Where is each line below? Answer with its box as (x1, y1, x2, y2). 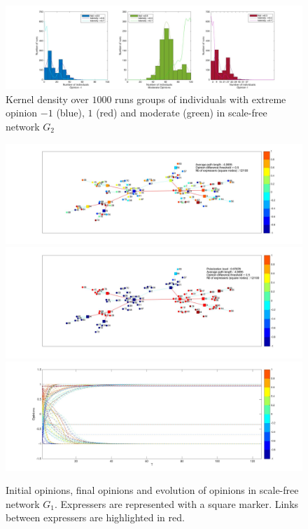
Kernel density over (6, 91, 89, 106)
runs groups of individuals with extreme (115, 91, 286, 106)
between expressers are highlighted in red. (6, 510, 185, 525)
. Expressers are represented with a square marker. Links (55, 496, 299, 511)
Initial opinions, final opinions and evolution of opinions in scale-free (6, 483, 299, 497)
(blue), (56, 105, 85, 120)
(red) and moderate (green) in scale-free (96, 105, 267, 120)
